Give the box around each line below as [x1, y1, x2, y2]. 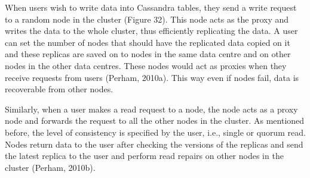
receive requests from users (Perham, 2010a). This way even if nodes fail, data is [5, 71, 299, 83]
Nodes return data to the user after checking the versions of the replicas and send [5, 138, 303, 150]
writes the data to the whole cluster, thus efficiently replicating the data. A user [5, 24, 298, 37]
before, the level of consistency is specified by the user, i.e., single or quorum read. [5, 126, 306, 138]
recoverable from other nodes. [5, 83, 113, 95]
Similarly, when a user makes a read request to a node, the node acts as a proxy [5, 102, 298, 115]
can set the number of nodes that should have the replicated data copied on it [5, 36, 290, 48]
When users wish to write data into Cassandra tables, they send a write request [5, 1, 297, 13]
